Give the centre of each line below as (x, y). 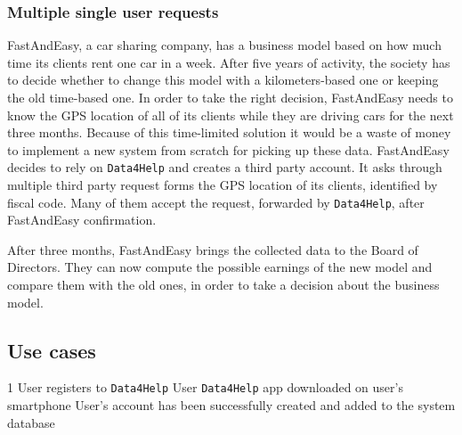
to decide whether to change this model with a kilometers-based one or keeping (223, 80)
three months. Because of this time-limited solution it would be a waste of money (229, 132)
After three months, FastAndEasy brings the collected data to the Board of (213, 249)
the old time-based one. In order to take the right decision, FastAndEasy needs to (230, 97)
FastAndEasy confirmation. (82, 220)
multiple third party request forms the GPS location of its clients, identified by (223, 185)
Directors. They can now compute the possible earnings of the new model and (220, 267)
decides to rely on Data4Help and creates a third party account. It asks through (225, 167)
